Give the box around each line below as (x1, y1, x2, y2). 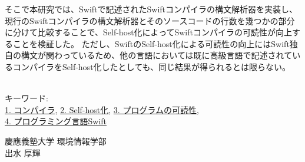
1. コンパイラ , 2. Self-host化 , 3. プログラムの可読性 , (5, 103, 199, 115)
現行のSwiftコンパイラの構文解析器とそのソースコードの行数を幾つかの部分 (5, 14, 295, 27)
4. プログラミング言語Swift (5, 115, 107, 127)
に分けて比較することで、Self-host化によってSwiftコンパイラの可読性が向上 (5, 26, 292, 38)
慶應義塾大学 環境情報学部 (5, 134, 107, 147)
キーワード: (5, 92, 48, 104)
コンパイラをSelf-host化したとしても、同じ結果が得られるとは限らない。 (12, 60, 291, 72)
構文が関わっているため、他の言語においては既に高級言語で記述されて (21, 49, 293, 61)
